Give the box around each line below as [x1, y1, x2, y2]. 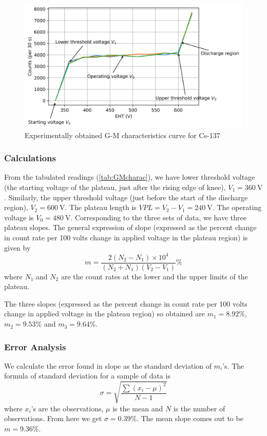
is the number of [173, 403, 225, 413]
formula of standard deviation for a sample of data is [4, 370, 170, 381]
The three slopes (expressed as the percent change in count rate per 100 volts [4, 298, 247, 309]
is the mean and [112, 403, 163, 413]
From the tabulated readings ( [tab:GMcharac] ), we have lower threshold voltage [4, 172, 255, 182]
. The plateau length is [65, 202, 137, 213]
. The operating [212, 202, 262, 213]
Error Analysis [4, 340, 66, 353]
